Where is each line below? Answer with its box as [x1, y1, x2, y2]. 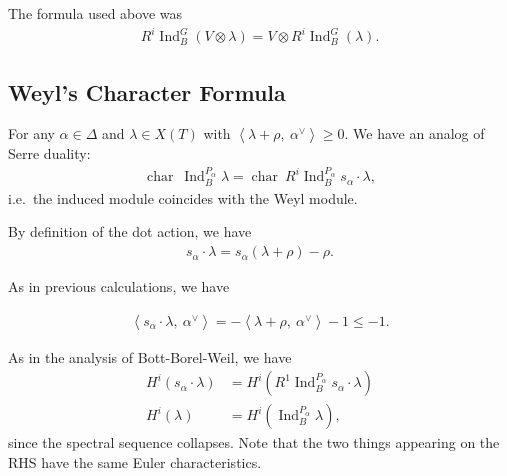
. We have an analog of [344, 123, 485, 144]
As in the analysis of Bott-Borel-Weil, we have [8, 346, 292, 367]
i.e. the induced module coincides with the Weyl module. [8, 187, 358, 208]
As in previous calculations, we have [8, 276, 230, 297]
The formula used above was [8, 3, 183, 23]
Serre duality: [8, 143, 91, 164]
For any [8, 123, 55, 144]
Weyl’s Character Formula [8, 76, 286, 107]
